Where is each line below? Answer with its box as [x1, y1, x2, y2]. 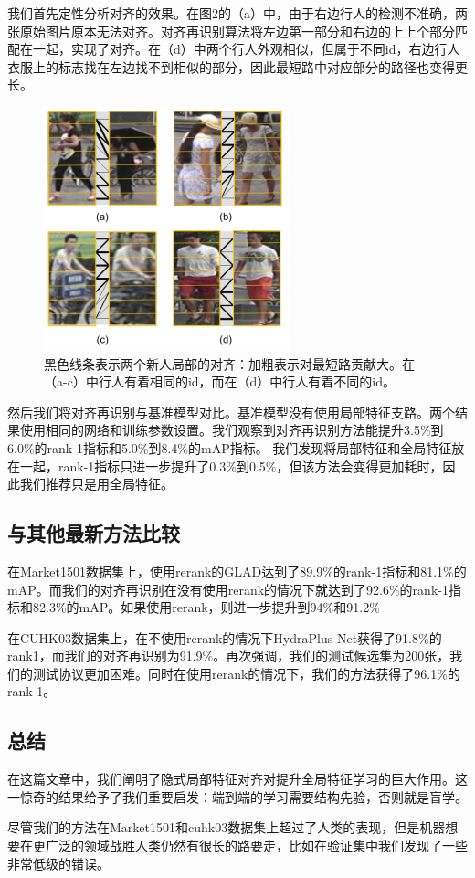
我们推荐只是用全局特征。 [19, 474, 174, 493]
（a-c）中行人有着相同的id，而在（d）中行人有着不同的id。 [44, 372, 396, 391]
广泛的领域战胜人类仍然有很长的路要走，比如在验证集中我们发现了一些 [45, 836, 468, 855]
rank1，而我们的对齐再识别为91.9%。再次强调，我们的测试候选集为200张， [7, 646, 450, 665]
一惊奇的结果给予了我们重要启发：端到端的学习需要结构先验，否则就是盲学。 [7, 787, 468, 806]
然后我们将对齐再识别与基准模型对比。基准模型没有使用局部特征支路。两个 [7, 402, 455, 421]
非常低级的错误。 [7, 853, 110, 873]
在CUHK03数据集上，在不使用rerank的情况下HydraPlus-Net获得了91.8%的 [7, 628, 442, 647]
